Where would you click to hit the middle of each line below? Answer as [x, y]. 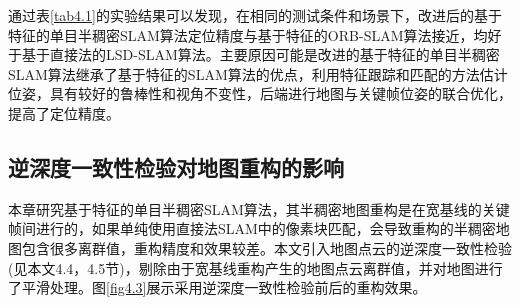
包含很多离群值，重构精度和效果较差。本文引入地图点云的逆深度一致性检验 [266, 247]
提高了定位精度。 [64, 112]
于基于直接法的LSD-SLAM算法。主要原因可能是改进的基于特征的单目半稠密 [254, 54]
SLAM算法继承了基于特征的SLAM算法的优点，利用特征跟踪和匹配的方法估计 [258, 73]
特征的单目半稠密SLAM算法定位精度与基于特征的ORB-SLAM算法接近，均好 [255, 34]
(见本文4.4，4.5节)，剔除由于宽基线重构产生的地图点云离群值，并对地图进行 [255, 267]
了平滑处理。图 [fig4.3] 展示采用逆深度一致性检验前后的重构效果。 [217, 287]
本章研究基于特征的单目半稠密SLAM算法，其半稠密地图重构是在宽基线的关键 [259, 208]
